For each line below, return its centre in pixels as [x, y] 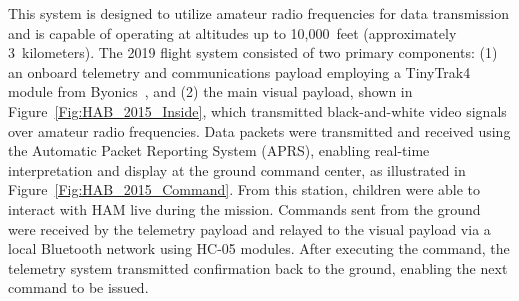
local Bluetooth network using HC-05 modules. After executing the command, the [259, 248]
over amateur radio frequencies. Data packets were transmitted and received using [259, 130]
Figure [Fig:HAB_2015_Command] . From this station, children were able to [244, 189]
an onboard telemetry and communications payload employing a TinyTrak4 [239, 71]
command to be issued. [78, 287]
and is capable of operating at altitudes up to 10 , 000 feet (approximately [232, 32]
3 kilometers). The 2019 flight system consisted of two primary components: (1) [253, 52]
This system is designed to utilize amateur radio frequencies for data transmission [258, 13]
